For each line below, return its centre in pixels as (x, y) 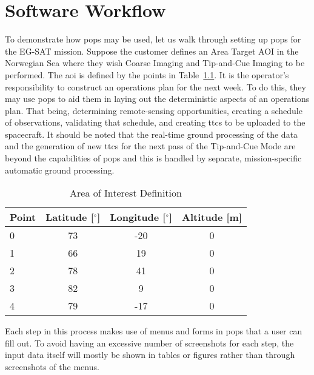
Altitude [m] (212, 217)
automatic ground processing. (60, 170)
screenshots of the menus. (52, 367)
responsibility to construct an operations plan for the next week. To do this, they (155, 86)
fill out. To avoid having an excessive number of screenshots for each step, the (149, 343)
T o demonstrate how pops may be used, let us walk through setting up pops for (153, 39)
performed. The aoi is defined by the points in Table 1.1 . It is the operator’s (147, 74)
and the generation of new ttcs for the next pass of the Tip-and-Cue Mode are (150, 146)
